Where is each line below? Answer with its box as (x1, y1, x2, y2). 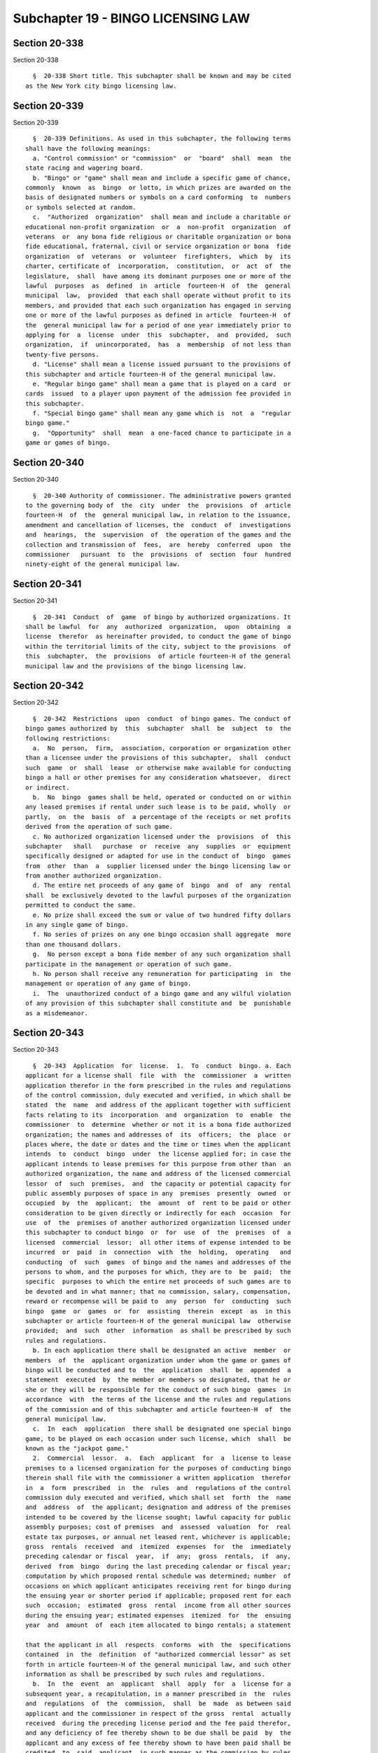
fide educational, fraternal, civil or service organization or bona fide (25, 243, 291, 250)
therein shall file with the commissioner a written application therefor (25, 1474, 291, 1482)
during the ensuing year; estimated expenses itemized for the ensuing (25, 1611, 291, 1619)
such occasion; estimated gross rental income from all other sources (25, 1602, 291, 1609)
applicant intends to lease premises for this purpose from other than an (25, 1160, 291, 1167)
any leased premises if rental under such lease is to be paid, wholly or (25, 803, 291, 811)
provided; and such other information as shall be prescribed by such (25, 1327, 291, 1335)
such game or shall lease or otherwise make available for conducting (25, 764, 291, 771)
